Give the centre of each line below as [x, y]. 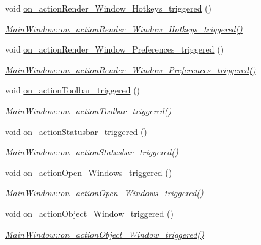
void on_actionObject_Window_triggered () [89, 213]
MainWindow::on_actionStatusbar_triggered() [92, 152]
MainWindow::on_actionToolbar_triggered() [88, 110]
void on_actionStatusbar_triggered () [76, 131]
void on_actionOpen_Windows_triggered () [89, 172]
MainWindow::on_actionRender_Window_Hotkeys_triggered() [124, 28]
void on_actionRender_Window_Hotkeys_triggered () [108, 8]
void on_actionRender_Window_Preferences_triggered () [115, 49]
